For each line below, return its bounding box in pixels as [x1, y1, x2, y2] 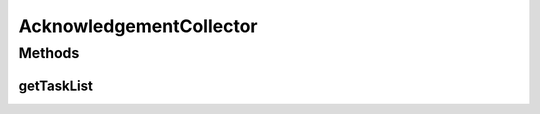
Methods [18, 44, 80, 62]
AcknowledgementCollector [18, 15, 258, 37]
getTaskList [18, 77, 94, 94]
